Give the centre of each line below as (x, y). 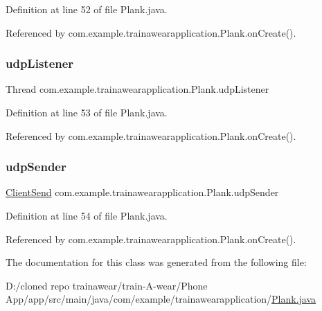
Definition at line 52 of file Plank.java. (87, 9)
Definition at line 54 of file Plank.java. (87, 215)
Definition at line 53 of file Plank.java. (87, 112)
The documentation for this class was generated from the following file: (156, 262)
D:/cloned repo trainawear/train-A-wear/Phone (107, 285)
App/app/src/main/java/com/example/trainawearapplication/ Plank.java (161, 299)
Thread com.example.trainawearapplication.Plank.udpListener (137, 89)
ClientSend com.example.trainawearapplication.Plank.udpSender (142, 192)
